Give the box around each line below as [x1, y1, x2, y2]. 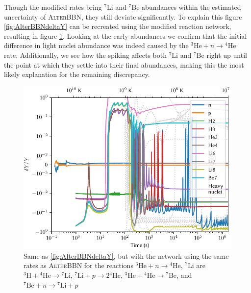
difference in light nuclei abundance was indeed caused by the [4, 40, 189, 50]
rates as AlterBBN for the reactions [24, 260, 133, 270]
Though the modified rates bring [4, 2, 102, 12]
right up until [206, 49, 247, 60]
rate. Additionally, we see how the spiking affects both [4, 49, 167, 60]
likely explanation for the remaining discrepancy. [4, 69, 150, 79]
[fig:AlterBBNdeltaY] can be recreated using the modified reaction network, [4, 21, 231, 31]
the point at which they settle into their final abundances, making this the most [4, 59, 244, 70]
